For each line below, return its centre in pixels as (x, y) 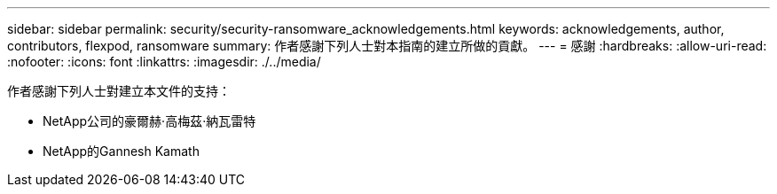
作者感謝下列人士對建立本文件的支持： (119, 91)
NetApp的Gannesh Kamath (121, 151)
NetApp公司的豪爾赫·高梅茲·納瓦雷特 (149, 121)
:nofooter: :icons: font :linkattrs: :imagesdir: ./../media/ (164, 62)
